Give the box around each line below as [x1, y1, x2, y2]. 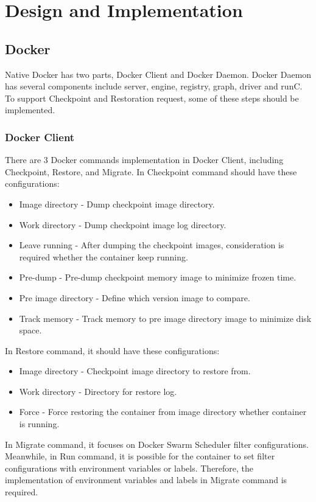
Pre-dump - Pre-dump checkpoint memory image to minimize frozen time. [19, 271, 297, 284]
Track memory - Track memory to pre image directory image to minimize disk [19, 312, 312, 324]
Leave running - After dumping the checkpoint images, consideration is [19, 239, 284, 251]
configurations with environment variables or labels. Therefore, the [5, 461, 254, 474]
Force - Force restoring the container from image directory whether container [19, 405, 307, 418]
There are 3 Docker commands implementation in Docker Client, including [5, 153, 284, 166]
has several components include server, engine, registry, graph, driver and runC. [5, 80, 303, 92]
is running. [19, 417, 60, 430]
